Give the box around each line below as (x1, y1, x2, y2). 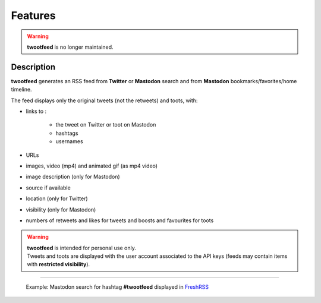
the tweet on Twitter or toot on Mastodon (55, 121, 156, 128)
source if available (26, 184, 71, 191)
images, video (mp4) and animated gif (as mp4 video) (26, 162, 158, 169)
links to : (26, 108, 47, 115)
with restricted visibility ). (27, 261, 90, 268)
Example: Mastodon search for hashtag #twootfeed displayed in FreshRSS (26, 283, 209, 291)
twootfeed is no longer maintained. (27, 43, 114, 50)
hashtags (55, 130, 78, 137)
